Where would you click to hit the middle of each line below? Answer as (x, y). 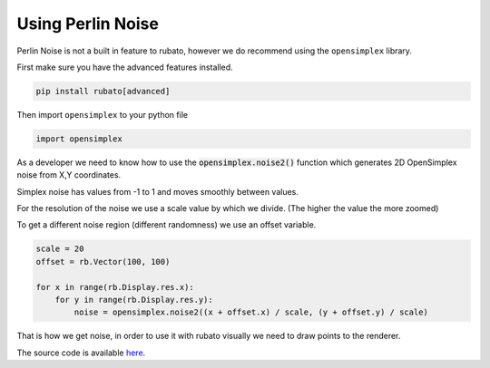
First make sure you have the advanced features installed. (125, 67)
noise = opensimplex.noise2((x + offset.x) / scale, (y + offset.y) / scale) (251, 312)
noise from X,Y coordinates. (69, 175)
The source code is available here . (81, 353)
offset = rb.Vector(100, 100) (103, 261)
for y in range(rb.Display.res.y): (134, 300)
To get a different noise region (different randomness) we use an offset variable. (167, 225)
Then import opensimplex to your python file (103, 114)
